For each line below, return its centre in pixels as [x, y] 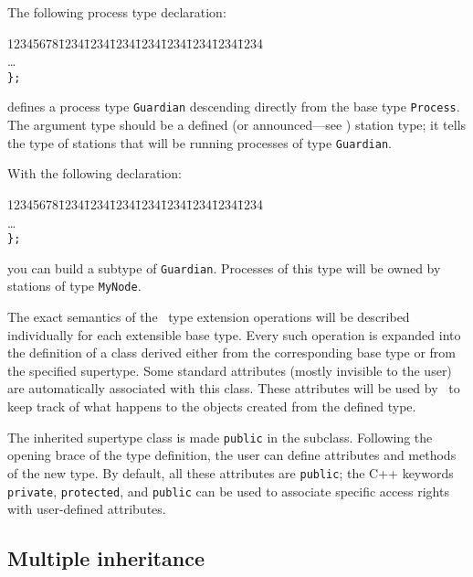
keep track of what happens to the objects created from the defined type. [212, 406]
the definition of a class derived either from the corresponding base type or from [231, 353]
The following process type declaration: [117, 12]
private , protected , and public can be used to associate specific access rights [228, 491]
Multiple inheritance [106, 558]
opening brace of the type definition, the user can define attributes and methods [232, 455]
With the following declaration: [95, 173]
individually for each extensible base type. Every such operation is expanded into [234, 334]
